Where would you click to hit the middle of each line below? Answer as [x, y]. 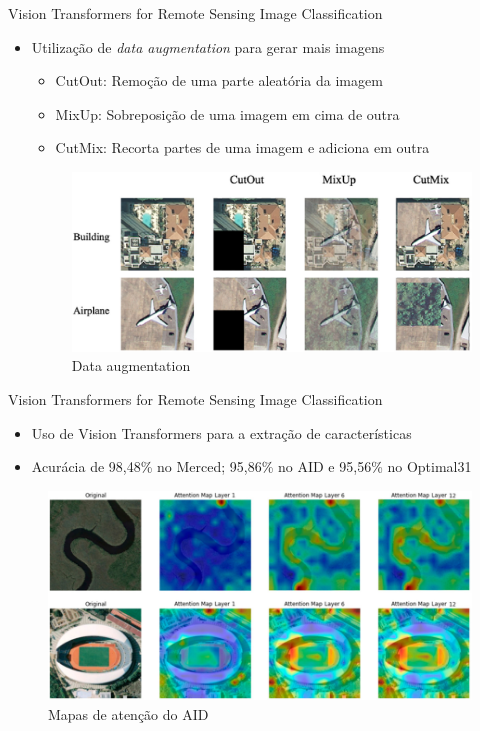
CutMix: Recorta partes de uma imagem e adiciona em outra [242, 147]
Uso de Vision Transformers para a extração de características [221, 432]
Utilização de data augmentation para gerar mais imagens [208, 46]
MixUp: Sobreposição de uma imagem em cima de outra [227, 113]
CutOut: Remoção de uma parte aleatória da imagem [219, 80]
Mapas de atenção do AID [128, 713]
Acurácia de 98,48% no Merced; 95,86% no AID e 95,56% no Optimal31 [251, 466]
